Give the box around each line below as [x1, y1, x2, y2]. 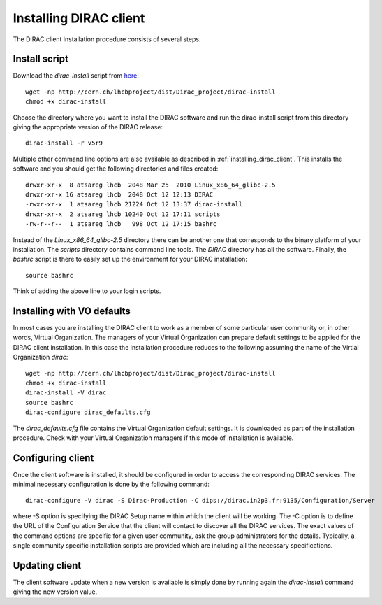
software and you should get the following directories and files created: [13, 164, 219, 173]
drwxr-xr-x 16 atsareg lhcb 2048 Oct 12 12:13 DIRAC [25, 190, 213, 199]
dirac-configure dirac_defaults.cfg [25, 408, 151, 416]
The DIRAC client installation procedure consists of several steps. [13, 35, 201, 43]
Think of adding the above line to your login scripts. [13, 287, 161, 295]
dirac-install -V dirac [25, 389, 107, 397]
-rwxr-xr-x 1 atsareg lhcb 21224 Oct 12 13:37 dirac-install [25, 200, 243, 208]
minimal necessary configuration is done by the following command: [13, 480, 210, 489]
